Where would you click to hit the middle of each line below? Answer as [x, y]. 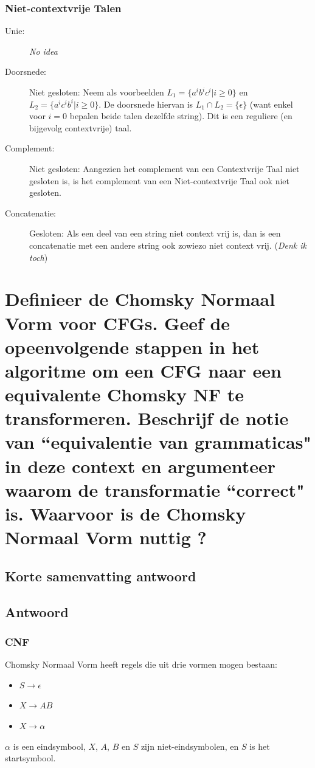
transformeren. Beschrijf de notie [147, 418]
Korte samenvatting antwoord [101, 576]
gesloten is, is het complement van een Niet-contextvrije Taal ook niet [159, 180]
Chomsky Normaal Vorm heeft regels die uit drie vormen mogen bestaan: [141, 664]
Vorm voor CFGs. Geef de [118, 323]
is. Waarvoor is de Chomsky [126, 513]
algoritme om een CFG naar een [143, 370]
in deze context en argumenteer [140, 465]
